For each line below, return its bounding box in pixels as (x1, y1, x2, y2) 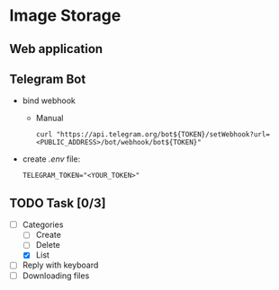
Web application (9, 41, 103, 57)
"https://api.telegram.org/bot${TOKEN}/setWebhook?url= (56, 130, 270, 139)
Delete (35, 240, 61, 250)
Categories (22, 219, 64, 230)
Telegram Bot (9, 71, 86, 86)
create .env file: (22, 154, 81, 164)
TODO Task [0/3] (9, 195, 106, 211)
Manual (35, 113, 64, 124)
